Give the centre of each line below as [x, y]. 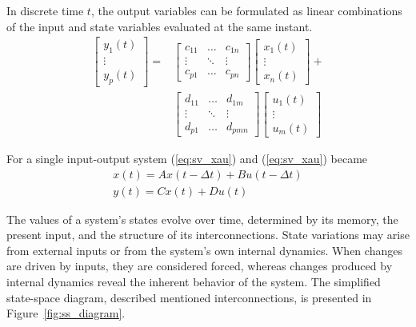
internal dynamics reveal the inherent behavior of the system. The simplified [194, 282]
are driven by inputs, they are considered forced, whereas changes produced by [200, 266]
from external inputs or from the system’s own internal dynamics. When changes [204, 250]
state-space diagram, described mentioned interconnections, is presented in [189, 297]
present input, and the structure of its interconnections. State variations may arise [208, 235]
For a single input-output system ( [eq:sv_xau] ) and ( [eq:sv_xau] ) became [187, 159]
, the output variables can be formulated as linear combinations [246, 10]
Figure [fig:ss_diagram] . [66, 313]
